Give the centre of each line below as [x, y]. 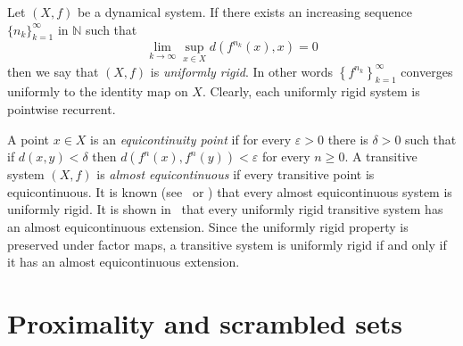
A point [29, 139]
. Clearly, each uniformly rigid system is [311, 91]
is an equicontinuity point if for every [191, 139]
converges [427, 71]
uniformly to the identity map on [98, 91]
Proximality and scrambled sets [205, 322]
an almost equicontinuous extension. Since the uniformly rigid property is [208, 226]
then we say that [53, 71]
